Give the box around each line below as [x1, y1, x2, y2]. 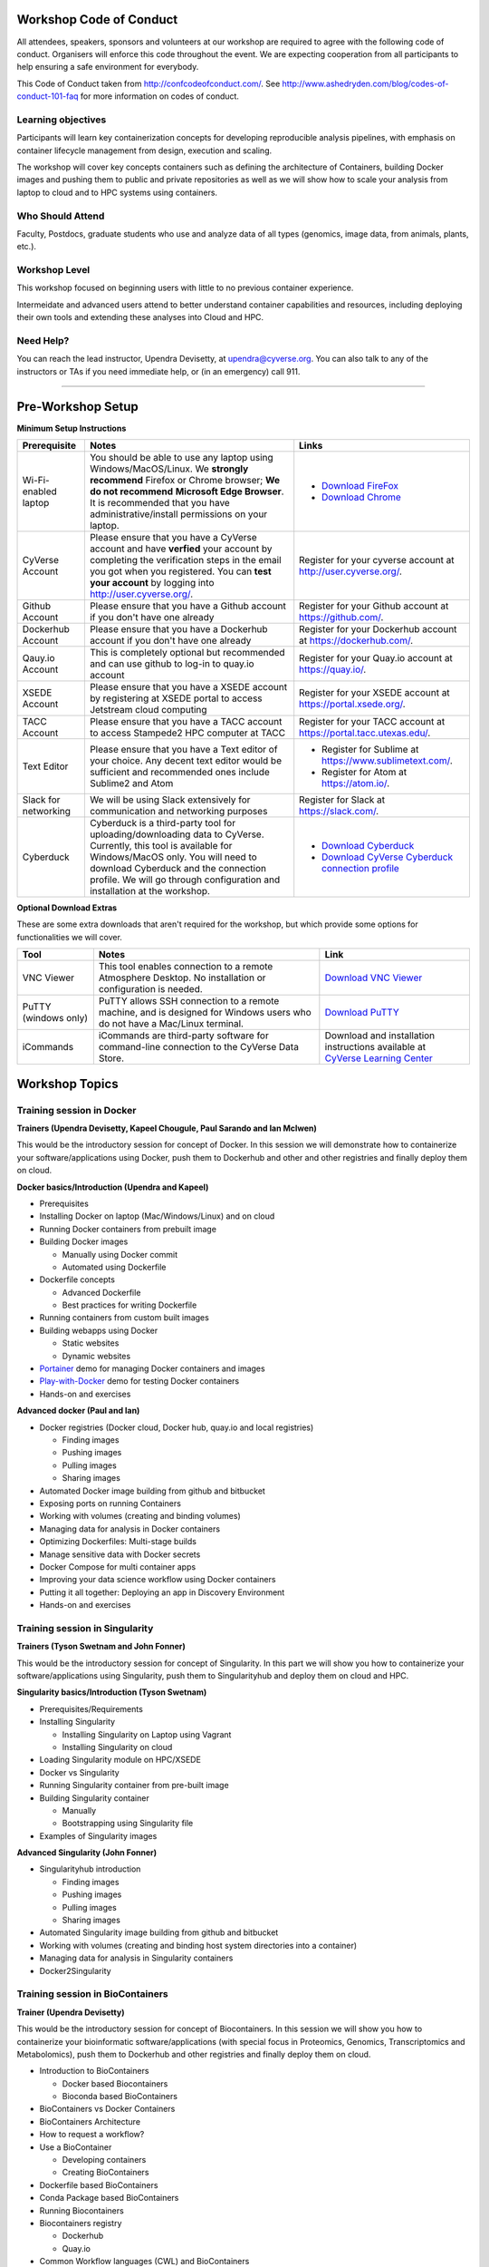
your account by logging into [89, 577, 215, 589]
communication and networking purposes [89, 805, 268, 818]
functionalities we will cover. [16, 931, 122, 942]
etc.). [16, 241, 36, 252]
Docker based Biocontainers [62, 2077, 168, 2089]
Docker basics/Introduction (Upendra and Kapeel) [16, 1182, 209, 1192]
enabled [22, 485, 58, 498]
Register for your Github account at [299, 599, 449, 612]
